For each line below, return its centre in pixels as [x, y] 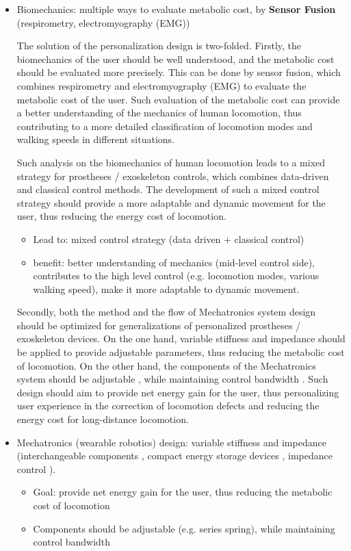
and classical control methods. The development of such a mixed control [168, 189]
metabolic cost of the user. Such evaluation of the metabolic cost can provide [178, 99]
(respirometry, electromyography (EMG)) [103, 22]
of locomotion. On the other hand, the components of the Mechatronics [166, 365]
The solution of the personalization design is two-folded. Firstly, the [159, 46]
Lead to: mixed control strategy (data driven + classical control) [169, 239]
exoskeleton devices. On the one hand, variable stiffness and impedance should [181, 338]
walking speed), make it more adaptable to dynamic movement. [166, 289]
